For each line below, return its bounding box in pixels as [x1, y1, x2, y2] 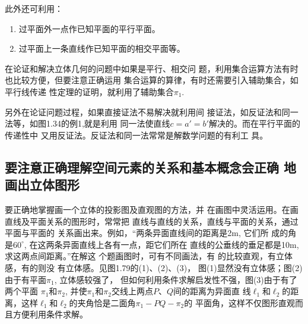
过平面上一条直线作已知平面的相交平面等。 [18, 42, 185, 55]
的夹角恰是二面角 [69, 296, 136, 309]
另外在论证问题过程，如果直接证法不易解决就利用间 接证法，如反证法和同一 [5, 105, 299, 118]
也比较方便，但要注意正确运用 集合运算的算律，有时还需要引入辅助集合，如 [5, 74, 299, 86]
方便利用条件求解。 [12, 308, 88, 320]
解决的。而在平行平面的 [208, 117, 300, 130]
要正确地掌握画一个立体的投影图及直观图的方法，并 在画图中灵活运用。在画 [5, 203, 299, 215]
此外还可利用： [5, 2, 63, 14]
